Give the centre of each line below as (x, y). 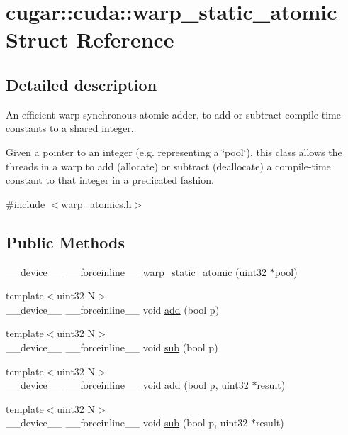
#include (26, 203)
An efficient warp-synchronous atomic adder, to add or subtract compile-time (173, 114)
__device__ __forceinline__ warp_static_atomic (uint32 (136, 271)
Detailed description (82, 84)
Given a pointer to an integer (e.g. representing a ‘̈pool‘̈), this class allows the (174, 152)
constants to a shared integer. (70, 128)
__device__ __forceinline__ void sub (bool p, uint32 (127, 423)
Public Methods (66, 242)
